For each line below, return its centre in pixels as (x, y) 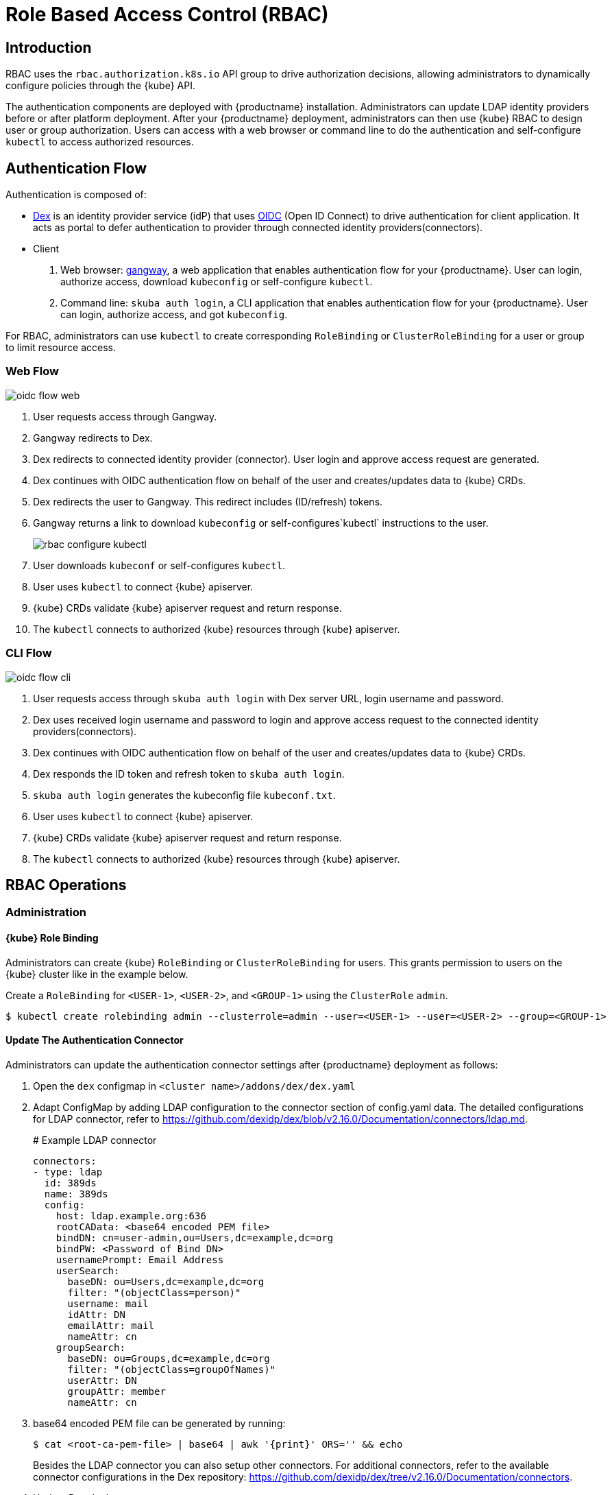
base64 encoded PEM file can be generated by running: (159, 1423)
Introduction (49, 47)
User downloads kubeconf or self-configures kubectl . (159, 565)
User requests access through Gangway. (125, 416)
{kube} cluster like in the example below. (97, 974)
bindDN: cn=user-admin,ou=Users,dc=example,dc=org (195, 1237)
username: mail (108, 1303)
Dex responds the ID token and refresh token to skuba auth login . (189, 774)
